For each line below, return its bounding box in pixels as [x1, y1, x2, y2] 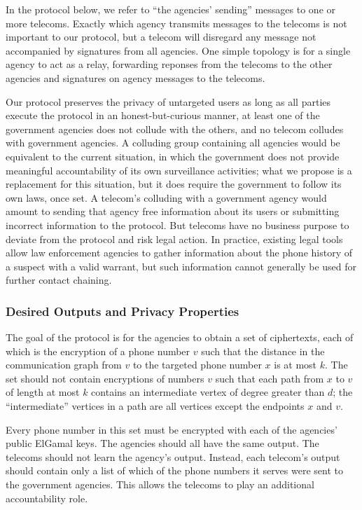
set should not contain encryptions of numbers [6, 371, 204, 385]
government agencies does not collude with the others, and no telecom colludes [6, 121, 344, 136]
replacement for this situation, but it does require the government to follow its [6, 177, 342, 191]
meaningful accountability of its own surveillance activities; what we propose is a [6, 163, 352, 177]
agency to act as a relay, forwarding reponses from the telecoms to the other [6, 57, 333, 71]
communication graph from [6, 357, 122, 372]
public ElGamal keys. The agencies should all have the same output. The [6, 436, 319, 450]
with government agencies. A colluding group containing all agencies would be [6, 135, 340, 150]
